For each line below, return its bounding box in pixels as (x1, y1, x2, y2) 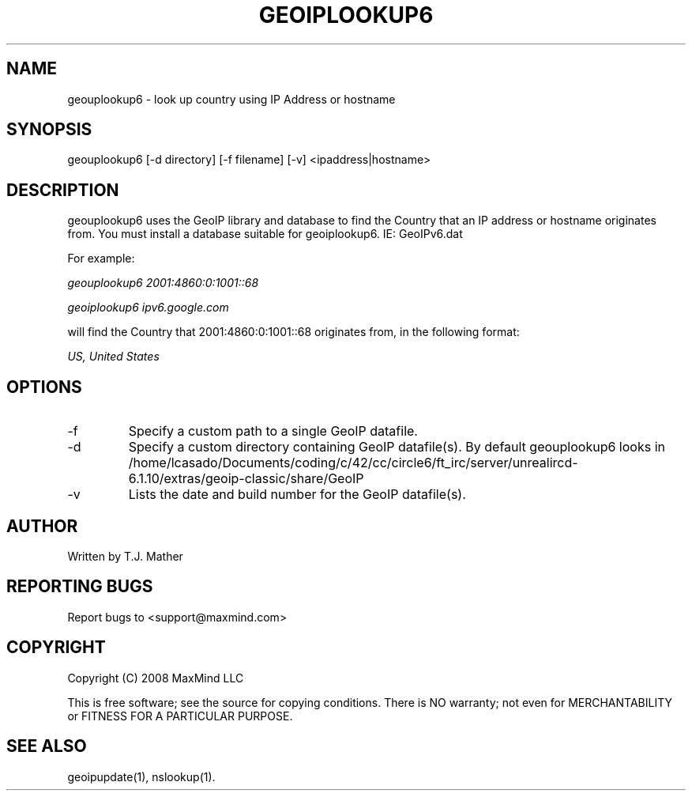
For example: (67, 251, 135, 266)
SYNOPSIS (6, 119, 92, 140)
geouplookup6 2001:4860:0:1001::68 (67, 276, 259, 290)
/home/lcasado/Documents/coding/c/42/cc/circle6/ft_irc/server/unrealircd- (128, 455, 578, 471)
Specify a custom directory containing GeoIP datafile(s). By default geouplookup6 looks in (128, 439, 665, 455)
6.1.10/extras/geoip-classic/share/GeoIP (128, 470, 364, 487)
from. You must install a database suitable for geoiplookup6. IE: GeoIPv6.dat (67, 227, 463, 241)
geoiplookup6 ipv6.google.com (67, 300, 229, 315)
